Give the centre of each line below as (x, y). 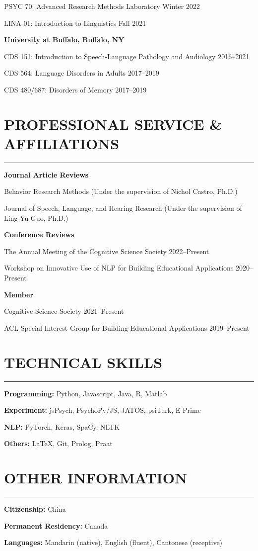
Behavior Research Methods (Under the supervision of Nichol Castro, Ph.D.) (121, 191)
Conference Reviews (39, 234)
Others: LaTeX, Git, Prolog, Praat (58, 443)
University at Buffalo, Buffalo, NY (64, 40)
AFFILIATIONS (62, 143)
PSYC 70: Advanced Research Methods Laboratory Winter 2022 (102, 6)
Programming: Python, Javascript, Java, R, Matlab (86, 393)
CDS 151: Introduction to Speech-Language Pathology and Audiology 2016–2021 (127, 56)
